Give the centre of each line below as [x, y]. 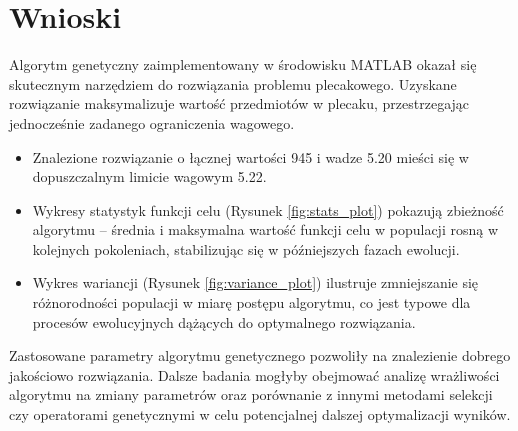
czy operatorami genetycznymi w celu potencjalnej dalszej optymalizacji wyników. [260, 414]
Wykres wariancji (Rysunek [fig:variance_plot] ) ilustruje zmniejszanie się [255, 282]
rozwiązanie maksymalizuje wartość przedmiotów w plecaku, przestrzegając [239, 103]
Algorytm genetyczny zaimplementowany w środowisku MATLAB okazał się [243, 64]
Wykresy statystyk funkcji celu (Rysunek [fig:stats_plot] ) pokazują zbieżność [268, 209]
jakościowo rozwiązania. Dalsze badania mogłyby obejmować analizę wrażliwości [254, 374]
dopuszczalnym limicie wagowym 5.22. [149, 176]
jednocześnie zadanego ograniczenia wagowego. [152, 122]
